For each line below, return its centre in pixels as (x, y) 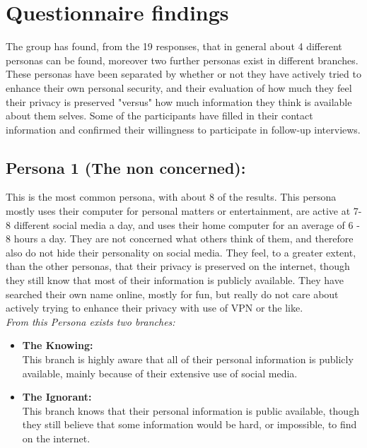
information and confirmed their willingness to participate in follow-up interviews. (183, 129)
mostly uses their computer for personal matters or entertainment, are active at (178, 211)
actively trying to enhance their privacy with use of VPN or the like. (155, 308)
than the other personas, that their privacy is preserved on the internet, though (178, 266)
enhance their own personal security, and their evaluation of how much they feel (179, 87)
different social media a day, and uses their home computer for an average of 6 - (187, 224)
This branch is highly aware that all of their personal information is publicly (188, 359)
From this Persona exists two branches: (91, 321)
